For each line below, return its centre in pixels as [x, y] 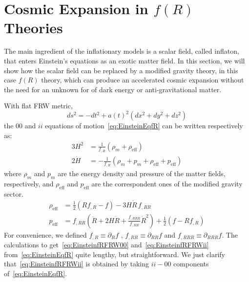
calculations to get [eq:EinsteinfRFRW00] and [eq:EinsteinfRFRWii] [106, 245]
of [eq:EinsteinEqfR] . [36, 273]
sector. [14, 193]
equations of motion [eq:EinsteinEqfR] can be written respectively [144, 126]
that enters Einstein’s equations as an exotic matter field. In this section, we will [124, 60]
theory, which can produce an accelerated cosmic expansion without [143, 80]
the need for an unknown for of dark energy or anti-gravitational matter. [113, 89]
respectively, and [29, 184]
